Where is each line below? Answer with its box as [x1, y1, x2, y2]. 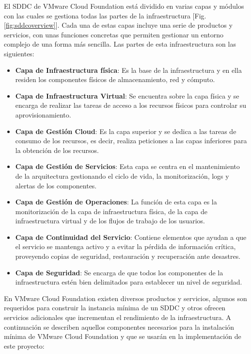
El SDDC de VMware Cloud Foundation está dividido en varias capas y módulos [4, 1, 244, 11]
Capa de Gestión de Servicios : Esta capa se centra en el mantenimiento [15, 161, 240, 171]
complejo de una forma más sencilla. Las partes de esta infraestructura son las [4, 39, 236, 49]
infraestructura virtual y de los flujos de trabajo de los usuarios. [15, 216, 205, 226]
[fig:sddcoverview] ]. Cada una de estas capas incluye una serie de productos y [4, 20, 233, 30]
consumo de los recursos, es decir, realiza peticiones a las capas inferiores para [15, 135, 247, 146]
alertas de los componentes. [15, 180, 97, 190]
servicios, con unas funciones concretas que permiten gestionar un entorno [4, 29, 223, 39]
